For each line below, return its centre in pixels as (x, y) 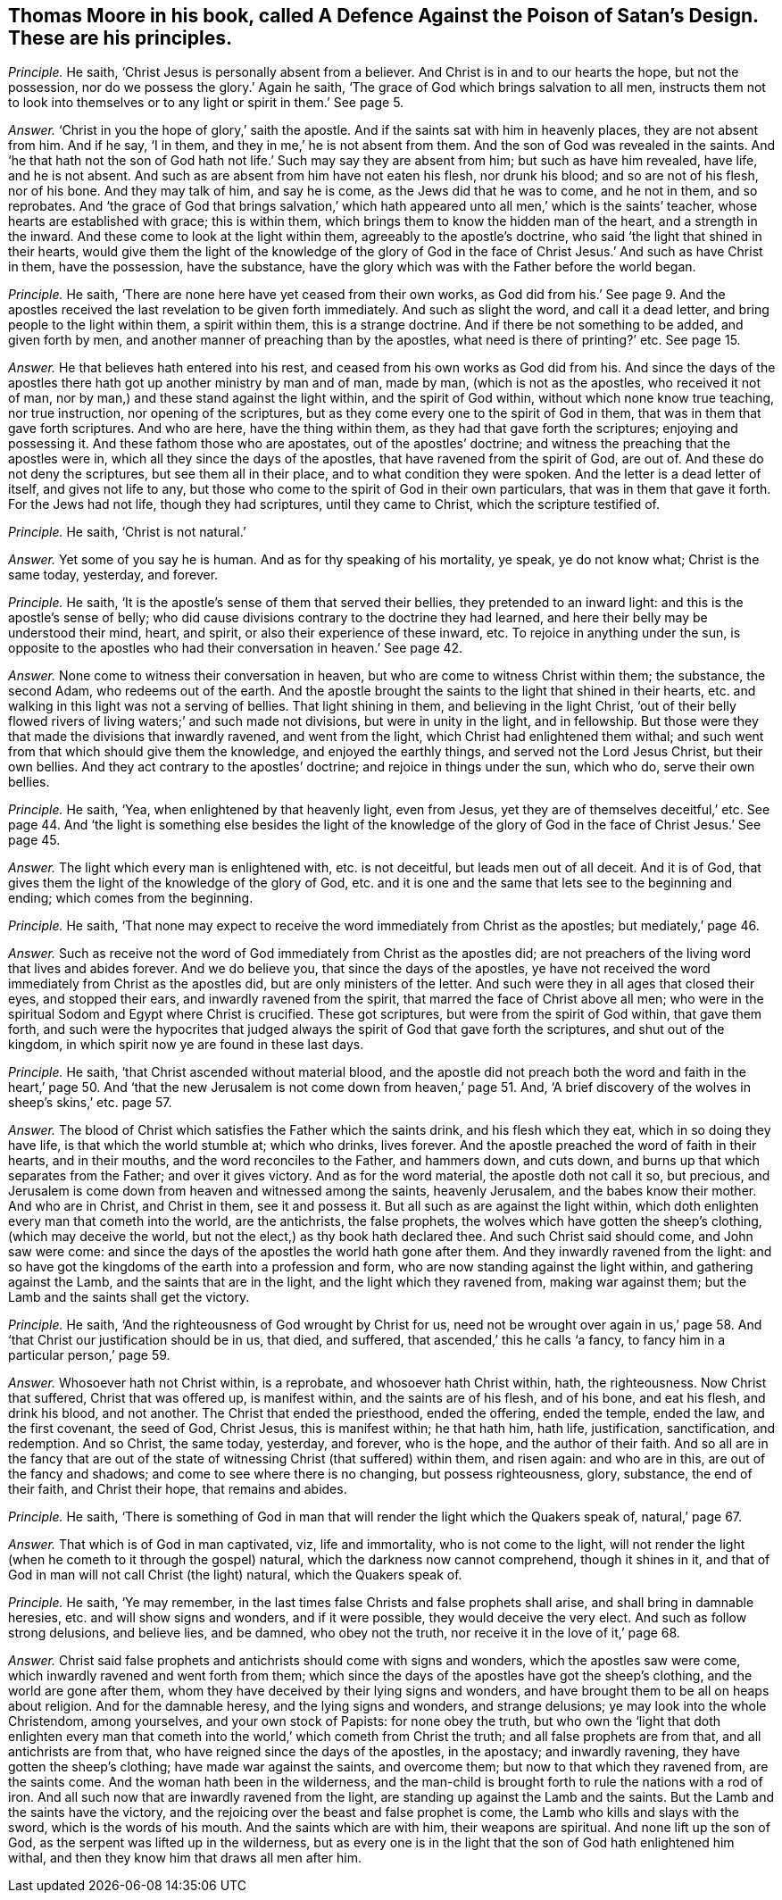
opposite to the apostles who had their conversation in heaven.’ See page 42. (236, 648)
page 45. (34, 840)
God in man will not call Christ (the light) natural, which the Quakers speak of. (235, 1575)
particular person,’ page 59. (89, 1355)
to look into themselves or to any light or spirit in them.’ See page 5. (206, 103)
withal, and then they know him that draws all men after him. (185, 1858)
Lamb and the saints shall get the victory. (129, 1297)
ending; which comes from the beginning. (131, 898)
